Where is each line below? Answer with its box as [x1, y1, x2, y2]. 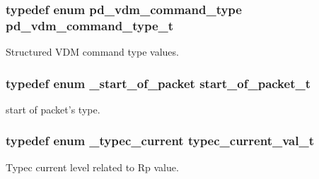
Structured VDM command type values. [6, 44, 179, 59]
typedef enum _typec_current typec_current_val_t [6, 132, 314, 149]
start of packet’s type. [6, 101, 100, 116]
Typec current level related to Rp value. [6, 159, 179, 174]
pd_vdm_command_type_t [6, 16, 174, 34]
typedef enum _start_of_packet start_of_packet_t [6, 74, 311, 92]
